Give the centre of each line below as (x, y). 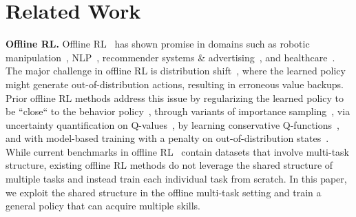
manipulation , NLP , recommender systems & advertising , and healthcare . (170, 57)
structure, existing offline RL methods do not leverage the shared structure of (169, 165)
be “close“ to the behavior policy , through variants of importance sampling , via (178, 111)
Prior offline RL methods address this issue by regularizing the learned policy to (175, 97)
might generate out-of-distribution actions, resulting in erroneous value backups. (175, 84)
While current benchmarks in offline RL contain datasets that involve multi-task (177, 151)
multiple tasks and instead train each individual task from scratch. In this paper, (176, 179)
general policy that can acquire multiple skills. (103, 206)
